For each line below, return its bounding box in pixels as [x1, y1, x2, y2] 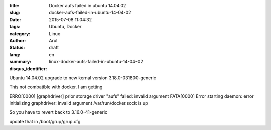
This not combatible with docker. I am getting [9, 84, 103, 90]
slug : [9, 10, 20, 16]
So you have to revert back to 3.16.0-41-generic [9, 109, 108, 115]
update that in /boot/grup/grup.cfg [9, 118, 81, 124]
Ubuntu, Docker [49, 24, 82, 30]
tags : [9, 24, 21, 30]
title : [9, 3, 20, 8]
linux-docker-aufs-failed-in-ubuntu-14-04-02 [49, 59, 143, 65]
